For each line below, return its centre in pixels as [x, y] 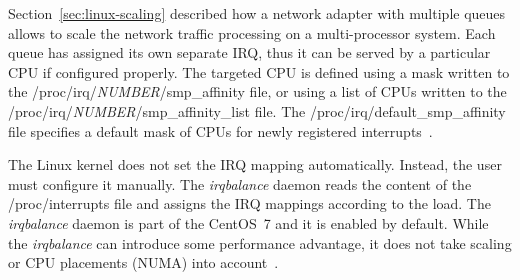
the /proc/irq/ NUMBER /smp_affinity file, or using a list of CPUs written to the [257, 91]
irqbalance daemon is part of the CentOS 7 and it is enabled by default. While [248, 222]
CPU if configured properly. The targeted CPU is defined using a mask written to [259, 71]
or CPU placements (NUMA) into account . [143, 262]
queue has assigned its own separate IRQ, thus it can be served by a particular [249, 52]
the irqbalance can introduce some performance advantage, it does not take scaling [260, 242]
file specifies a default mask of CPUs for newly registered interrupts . [220, 130]
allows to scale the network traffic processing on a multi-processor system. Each [252, 32]
